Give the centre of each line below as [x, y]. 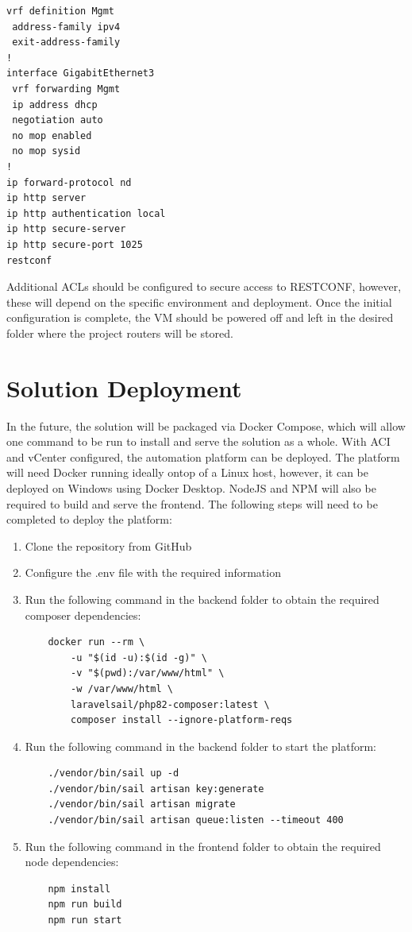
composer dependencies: [83, 615]
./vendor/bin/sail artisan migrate [142, 804]
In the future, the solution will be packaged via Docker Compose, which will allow [206, 425]
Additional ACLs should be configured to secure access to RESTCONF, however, [204, 286]
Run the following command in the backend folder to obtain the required [202, 599]
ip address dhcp [55, 104]
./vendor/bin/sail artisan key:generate [156, 789]
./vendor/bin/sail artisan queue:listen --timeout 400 [196, 820]
